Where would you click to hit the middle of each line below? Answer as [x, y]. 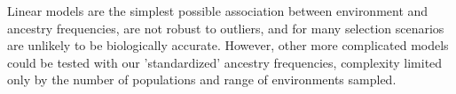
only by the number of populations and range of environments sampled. [202, 80]
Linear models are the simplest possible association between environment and [218, 11]
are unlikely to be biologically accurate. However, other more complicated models [228, 45]
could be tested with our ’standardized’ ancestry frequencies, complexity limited [225, 62]
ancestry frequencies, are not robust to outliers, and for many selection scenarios [226, 28]
